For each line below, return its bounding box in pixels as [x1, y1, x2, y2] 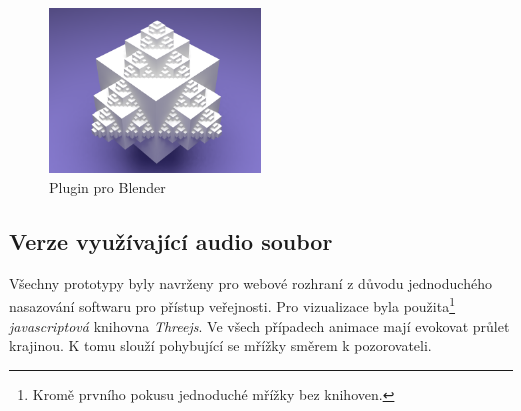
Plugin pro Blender [49, 177, 166, 198]
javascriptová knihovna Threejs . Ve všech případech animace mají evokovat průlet [9, 315, 510, 336]
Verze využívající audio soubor [9, 226, 333, 257]
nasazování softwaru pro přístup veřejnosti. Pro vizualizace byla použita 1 [9, 293, 456, 317]
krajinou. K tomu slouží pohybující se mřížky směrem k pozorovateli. [9, 335, 432, 356]
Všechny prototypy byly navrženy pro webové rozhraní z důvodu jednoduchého [9, 272, 492, 293]
